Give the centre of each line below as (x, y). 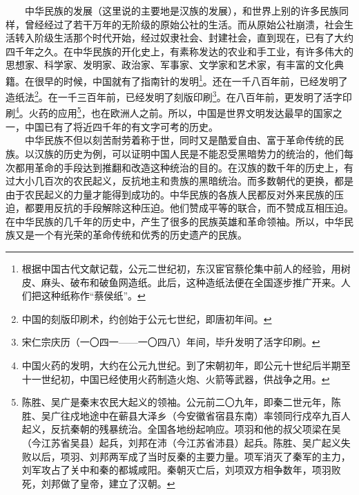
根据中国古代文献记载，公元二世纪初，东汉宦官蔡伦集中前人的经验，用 (181, 269)
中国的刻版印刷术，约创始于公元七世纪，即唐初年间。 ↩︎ (147, 318)
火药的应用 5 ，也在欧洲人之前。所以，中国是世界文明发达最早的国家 (181, 112)
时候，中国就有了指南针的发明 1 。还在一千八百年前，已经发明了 (205, 80)
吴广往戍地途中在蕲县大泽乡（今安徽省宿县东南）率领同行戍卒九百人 (196, 415)
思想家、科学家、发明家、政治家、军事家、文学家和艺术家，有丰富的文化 (170, 65)
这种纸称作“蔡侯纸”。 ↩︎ (93, 296)
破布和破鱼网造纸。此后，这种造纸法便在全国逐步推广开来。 (205, 282)
